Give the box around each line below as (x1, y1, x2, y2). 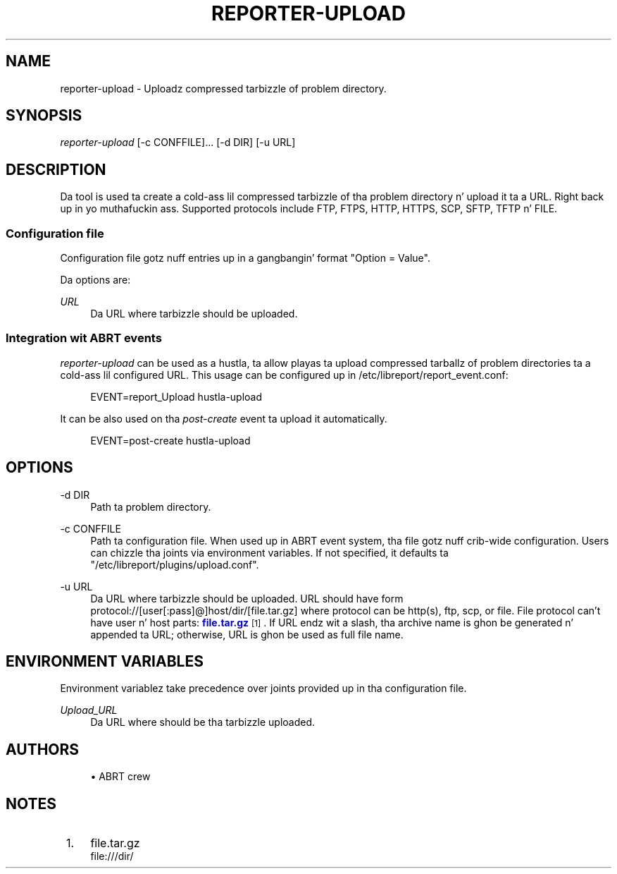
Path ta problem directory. (90, 500, 211, 513)
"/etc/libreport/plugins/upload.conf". (90, 558, 259, 571)
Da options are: (60, 274, 131, 286)
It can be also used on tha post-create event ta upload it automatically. (60, 412, 387, 425)
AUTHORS (6, 740, 80, 758)
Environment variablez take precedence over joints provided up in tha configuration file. (60, 682, 467, 695)
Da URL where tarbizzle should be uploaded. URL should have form (90, 592, 404, 605)
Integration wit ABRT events (6, 331, 162, 346)
